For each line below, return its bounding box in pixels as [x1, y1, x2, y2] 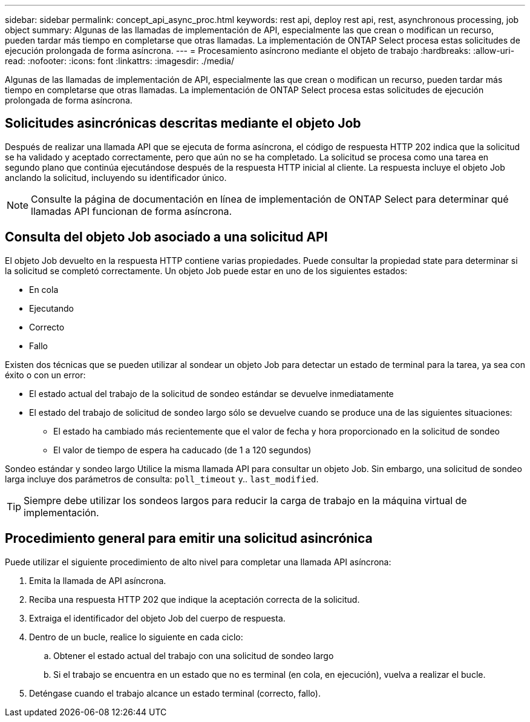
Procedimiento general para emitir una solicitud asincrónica [5, 531, 373, 546]
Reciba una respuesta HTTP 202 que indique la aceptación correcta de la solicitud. [29, 594, 360, 605]
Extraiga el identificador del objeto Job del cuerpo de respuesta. [29, 612, 286, 623]
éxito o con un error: [5, 369, 86, 380]
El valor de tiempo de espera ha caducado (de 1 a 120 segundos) [53, 444, 312, 455]
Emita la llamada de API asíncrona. [29, 575, 166, 586]
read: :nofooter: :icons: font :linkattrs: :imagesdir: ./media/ [5, 56, 234, 66]
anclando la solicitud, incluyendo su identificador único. [5, 172, 227, 183]
